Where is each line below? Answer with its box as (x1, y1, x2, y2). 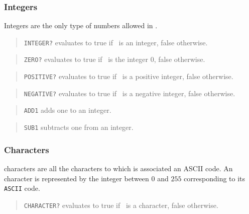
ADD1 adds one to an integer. (24, 105, 111, 115)
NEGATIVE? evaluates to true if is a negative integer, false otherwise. (24, 88, 235, 98)
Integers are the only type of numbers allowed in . (4, 20, 158, 31)
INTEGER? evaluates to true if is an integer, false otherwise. (24, 37, 208, 47)
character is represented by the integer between (4, 173, 149, 183)
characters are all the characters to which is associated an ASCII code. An (4, 163, 233, 173)
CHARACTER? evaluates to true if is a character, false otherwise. (24, 199, 218, 210)
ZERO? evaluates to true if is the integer (24, 54, 148, 64)
